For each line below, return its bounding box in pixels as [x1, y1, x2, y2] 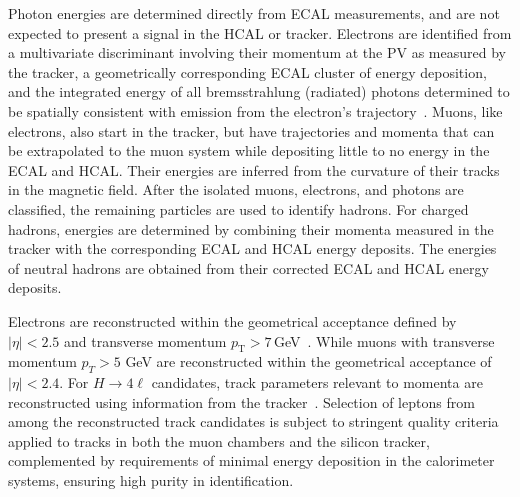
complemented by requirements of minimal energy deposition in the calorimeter [8, 450, 495, 471]
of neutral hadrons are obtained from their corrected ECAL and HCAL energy [8, 257, 489, 278]
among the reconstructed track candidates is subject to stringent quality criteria [8, 411, 499, 432]
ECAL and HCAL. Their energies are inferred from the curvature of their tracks [8, 159, 500, 180]
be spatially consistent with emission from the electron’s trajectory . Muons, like [8, 100, 503, 121]
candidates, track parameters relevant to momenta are [151, 372, 483, 393]
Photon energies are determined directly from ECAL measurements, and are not [8, 3, 500, 23]
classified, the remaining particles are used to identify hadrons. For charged [8, 198, 469, 219]
